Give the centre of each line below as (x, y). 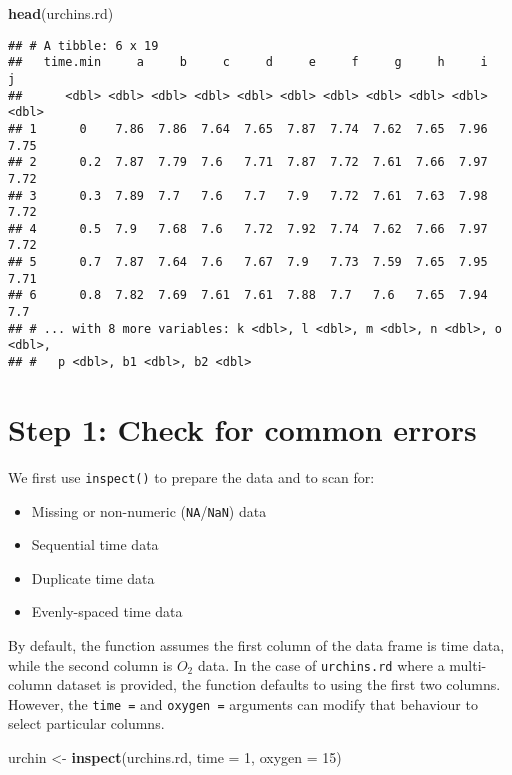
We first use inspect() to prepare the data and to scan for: (191, 476)
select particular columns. (86, 723)
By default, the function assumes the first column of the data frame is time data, (256, 644)
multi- (468, 664)
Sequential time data (95, 544)
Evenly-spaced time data (107, 611)
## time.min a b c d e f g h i (248, 62)
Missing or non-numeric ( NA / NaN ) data (149, 510)
